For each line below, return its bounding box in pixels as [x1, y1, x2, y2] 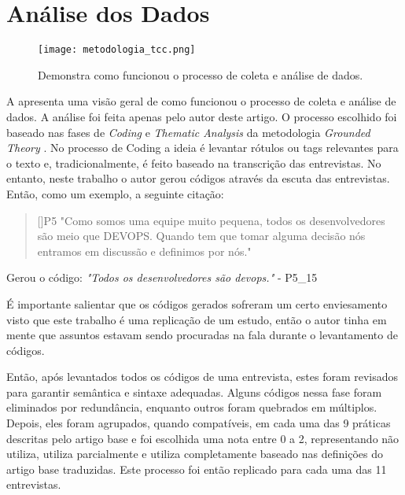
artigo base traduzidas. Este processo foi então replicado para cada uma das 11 [6, 460, 387, 477]
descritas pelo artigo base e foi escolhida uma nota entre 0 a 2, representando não [6, 430, 399, 446]
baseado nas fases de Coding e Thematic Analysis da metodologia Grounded [6, 124, 370, 140]
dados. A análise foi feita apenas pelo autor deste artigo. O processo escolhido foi [6, 108, 397, 124]
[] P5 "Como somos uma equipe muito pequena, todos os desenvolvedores [37, 212, 385, 228]
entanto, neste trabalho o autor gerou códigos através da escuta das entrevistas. [6, 170, 390, 187]
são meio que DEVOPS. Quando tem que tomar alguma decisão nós [37, 227, 366, 244]
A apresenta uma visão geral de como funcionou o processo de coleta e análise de [6, 93, 396, 109]
